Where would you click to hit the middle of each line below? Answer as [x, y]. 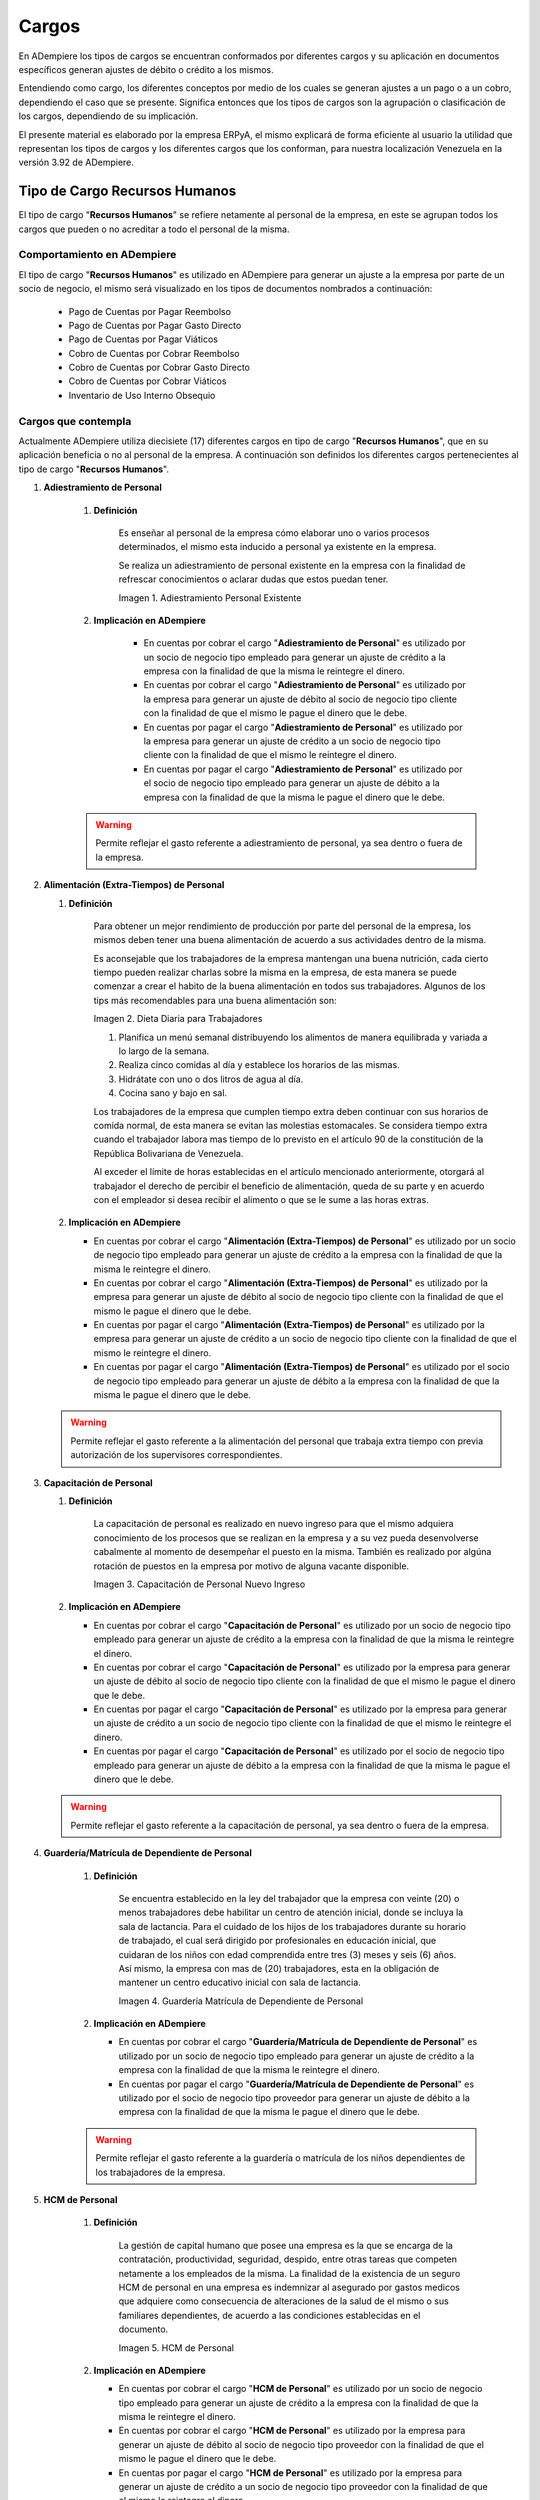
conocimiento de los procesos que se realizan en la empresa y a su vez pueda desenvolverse [286, 1537]
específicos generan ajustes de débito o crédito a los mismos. [146, 69]
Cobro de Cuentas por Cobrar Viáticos [147, 381]
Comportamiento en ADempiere [97, 255]
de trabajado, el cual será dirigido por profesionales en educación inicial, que [277, 1941]
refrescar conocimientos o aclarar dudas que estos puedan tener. [253, 579]
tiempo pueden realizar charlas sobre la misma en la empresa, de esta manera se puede [275, 972]
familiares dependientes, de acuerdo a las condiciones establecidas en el [269, 2315]
